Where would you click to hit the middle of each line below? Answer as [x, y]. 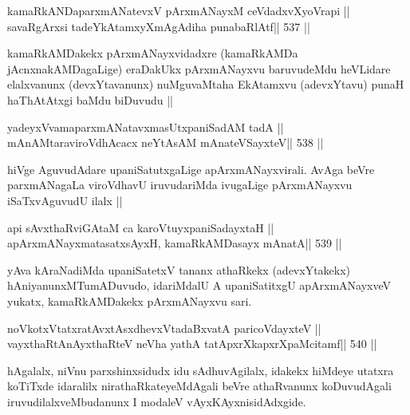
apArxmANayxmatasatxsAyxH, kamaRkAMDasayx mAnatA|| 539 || [175, 243]
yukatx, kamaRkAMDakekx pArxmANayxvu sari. [130, 300]
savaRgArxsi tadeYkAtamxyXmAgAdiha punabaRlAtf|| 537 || [159, 26]
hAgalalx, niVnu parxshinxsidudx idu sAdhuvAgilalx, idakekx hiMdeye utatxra [201, 370]
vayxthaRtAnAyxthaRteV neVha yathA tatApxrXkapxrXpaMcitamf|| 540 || [192, 344]
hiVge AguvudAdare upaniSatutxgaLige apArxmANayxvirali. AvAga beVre [191, 169]
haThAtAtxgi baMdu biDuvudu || [90, 99]
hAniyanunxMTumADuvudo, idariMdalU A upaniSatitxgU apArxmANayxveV [199, 285]
